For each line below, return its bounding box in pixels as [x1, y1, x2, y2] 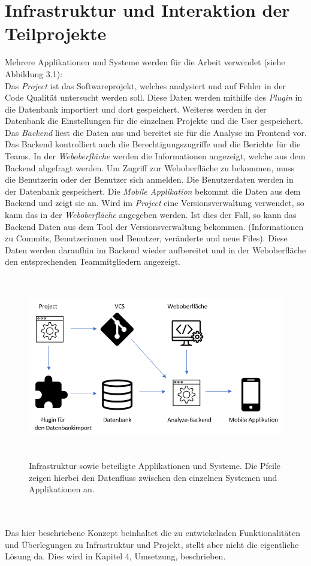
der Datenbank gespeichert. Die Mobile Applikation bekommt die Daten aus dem [5, 184, 301, 197]
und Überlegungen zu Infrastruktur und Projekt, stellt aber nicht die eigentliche [5, 538, 299, 550]
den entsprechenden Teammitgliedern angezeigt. [5, 255, 180, 268]
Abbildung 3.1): [5, 67, 63, 80]
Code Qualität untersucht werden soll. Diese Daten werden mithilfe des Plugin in [5, 91, 303, 104]
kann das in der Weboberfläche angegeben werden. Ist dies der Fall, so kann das [5, 208, 297, 221]
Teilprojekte [5, 21, 107, 46]
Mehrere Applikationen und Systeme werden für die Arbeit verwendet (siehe [5, 56, 285, 68]
